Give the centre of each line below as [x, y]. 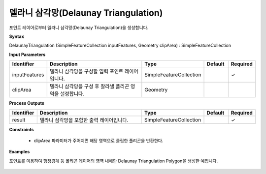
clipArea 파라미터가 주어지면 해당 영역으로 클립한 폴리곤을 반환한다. [99, 141]
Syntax [17, 36]
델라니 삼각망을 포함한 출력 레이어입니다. [84, 120]
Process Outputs [27, 103]
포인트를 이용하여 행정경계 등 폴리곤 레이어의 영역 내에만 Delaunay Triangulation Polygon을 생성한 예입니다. [114, 161]
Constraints [21, 129]
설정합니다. [72, 94]
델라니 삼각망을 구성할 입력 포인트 [86, 71]
